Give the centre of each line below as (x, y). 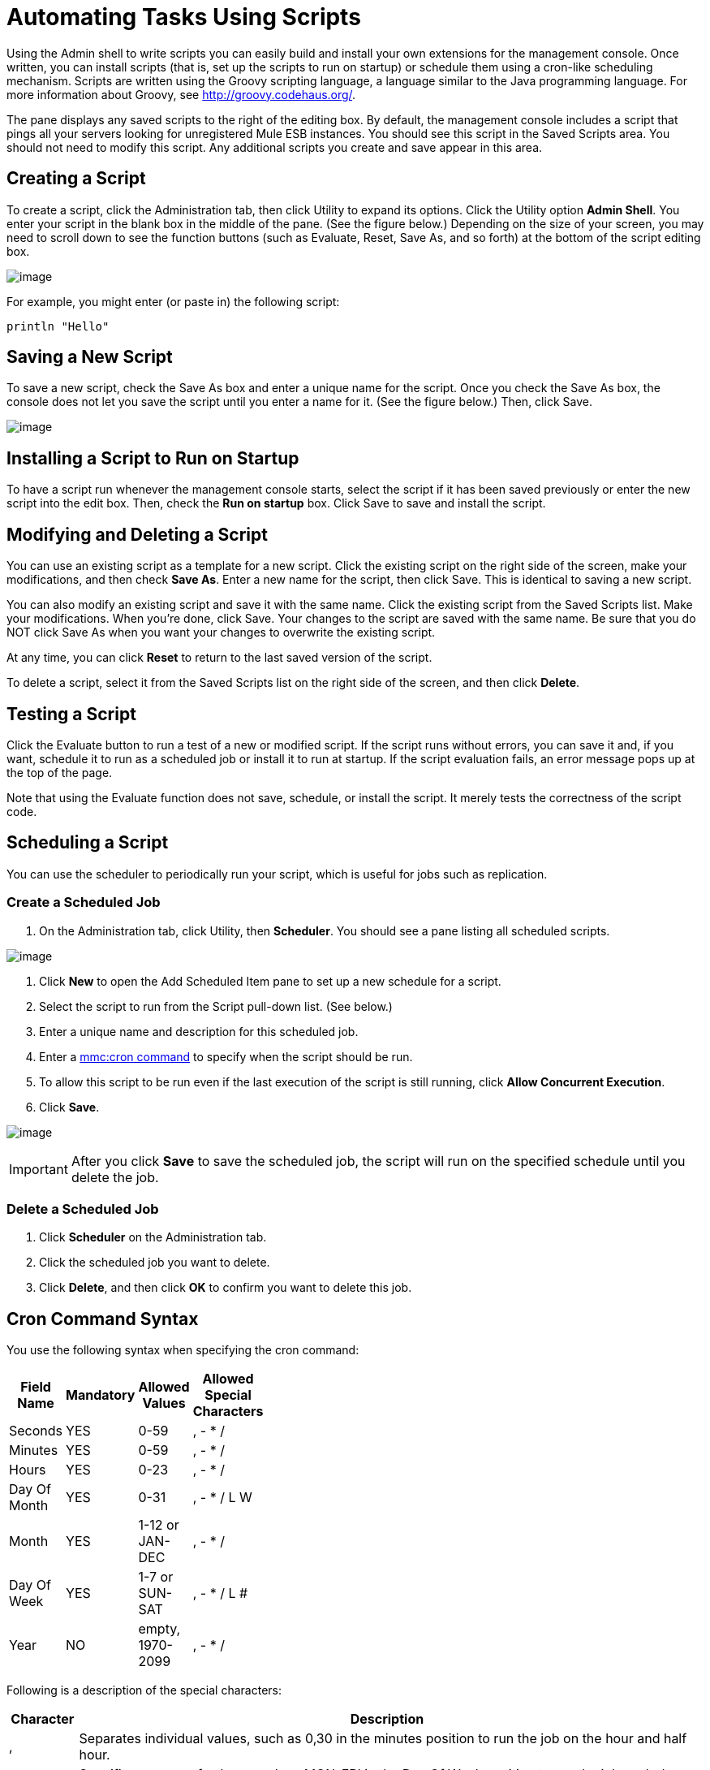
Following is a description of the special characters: (144, 1690)
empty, (159, 1629)
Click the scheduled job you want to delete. (155, 1263)
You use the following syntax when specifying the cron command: (183, 1350)
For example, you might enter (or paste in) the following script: (173, 301)
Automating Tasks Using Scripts (184, 17)
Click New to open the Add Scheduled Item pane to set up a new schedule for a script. (270, 981)
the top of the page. (60, 772)
